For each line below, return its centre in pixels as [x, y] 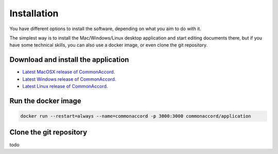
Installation [34, 13]
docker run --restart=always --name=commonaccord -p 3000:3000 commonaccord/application [136, 116]
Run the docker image [46, 101]
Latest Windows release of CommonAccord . [69, 79]
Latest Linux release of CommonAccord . [65, 86]
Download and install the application [69, 60]
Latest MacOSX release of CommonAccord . [69, 72]
